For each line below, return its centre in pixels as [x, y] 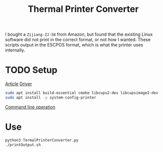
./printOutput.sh [23, 145]
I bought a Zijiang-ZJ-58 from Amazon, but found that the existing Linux [79, 34]
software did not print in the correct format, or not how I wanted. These [78, 40]
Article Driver [19, 84]
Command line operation [30, 107]
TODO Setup [31, 70]
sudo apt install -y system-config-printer [51, 98]
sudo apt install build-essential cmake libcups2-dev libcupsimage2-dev [82, 93]
